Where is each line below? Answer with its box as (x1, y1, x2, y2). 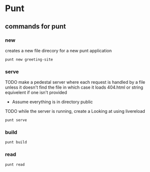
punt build (5, 140, 27, 145)
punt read (5, 162, 25, 167)
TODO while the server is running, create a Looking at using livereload (5, 109, 146, 114)
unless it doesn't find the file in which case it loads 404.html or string (5, 84, 143, 90)
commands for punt (5, 22, 67, 31)
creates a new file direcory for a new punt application (5, 47, 112, 53)
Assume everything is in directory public (12, 99, 93, 105)
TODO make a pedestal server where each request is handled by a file (5, 79, 146, 85)
